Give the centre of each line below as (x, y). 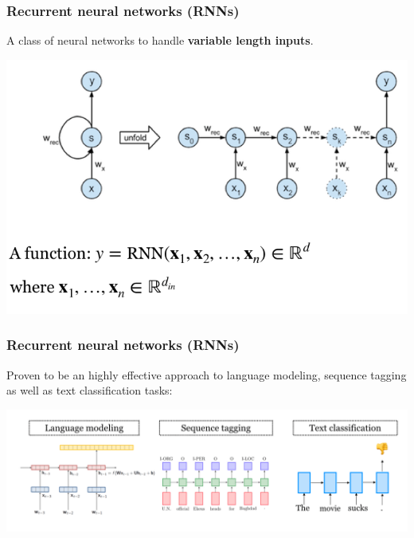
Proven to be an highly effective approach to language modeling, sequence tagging (207, 374)
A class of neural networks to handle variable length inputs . (160, 40)
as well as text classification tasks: (90, 390)
